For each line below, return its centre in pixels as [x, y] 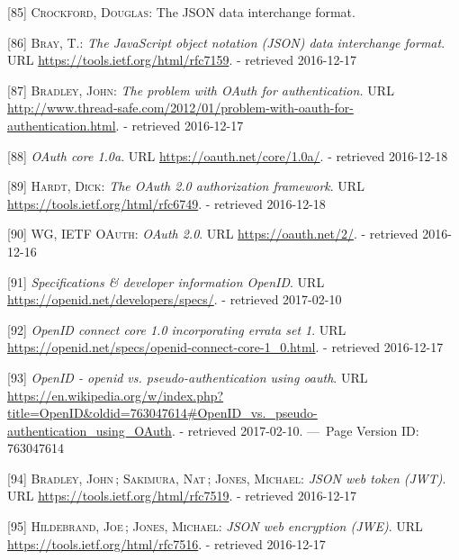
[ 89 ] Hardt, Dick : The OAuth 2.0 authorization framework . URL [186, 186]
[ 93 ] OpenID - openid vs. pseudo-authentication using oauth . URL [188, 377]
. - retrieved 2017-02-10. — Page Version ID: [295, 430]
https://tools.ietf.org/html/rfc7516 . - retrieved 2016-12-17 [166, 543]
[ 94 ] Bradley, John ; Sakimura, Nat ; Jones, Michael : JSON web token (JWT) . [227, 478]
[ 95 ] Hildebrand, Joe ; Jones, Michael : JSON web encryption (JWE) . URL [215, 526]
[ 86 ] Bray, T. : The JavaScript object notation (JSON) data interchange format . [226, 42]
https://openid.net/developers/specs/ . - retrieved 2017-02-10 [175, 299]
